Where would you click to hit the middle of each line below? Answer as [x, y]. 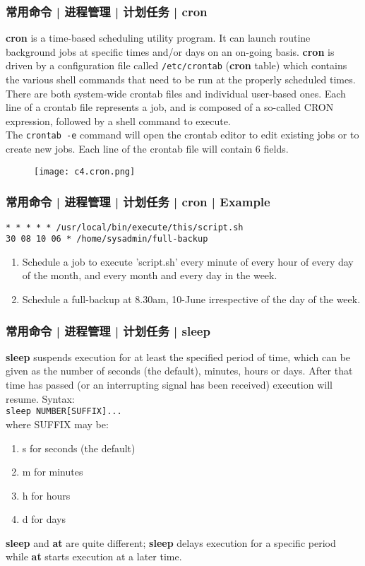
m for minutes [53, 472]
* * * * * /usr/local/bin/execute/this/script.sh [125, 227]
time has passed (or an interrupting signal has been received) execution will [169, 385]
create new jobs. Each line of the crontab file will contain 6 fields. [147, 149]
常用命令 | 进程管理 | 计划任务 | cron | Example [138, 202]
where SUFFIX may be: [57, 424]
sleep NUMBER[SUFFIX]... [64, 412]
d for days [44, 519]
